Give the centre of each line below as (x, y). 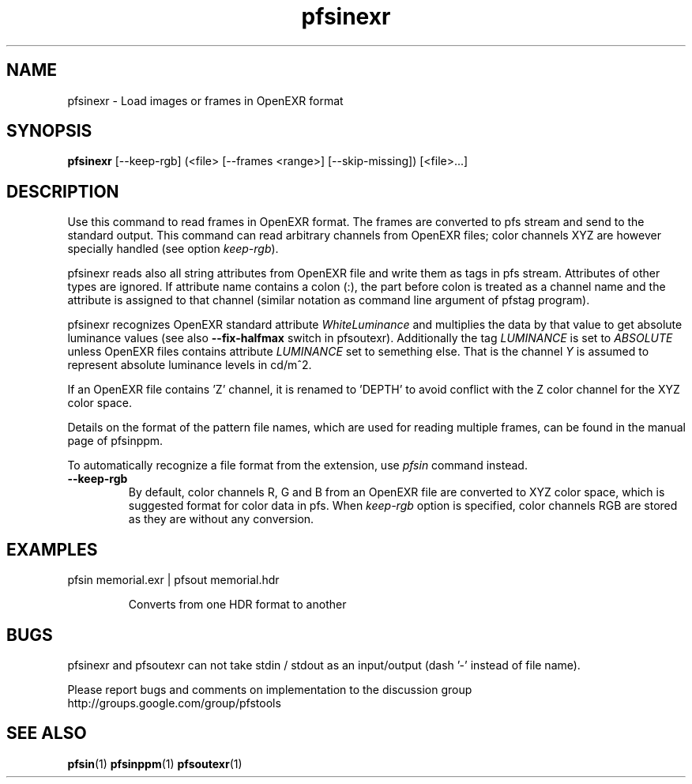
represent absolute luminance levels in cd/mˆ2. (190, 365)
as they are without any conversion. (221, 519)
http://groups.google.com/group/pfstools (174, 703)
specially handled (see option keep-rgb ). (173, 249)
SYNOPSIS (49, 131)
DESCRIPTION (63, 191)
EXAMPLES (52, 549)
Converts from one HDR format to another (237, 605)
